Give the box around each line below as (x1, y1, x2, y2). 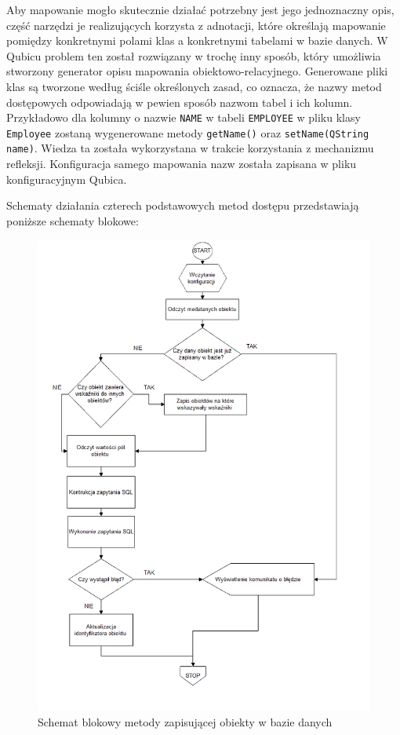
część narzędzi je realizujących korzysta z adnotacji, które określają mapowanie (6, 16, 386, 33)
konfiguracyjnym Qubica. (6, 170, 127, 187)
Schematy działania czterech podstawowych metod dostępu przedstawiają (6, 197, 359, 214)
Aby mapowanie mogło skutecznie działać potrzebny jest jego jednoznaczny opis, (6, 2, 395, 17)
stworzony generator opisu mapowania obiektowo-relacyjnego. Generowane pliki (6, 63, 388, 79)
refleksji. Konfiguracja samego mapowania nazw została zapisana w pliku (6, 155, 357, 172)
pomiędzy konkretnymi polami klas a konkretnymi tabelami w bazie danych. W (6, 32, 388, 49)
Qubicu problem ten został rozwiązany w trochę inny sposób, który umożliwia (6, 47, 381, 64)
